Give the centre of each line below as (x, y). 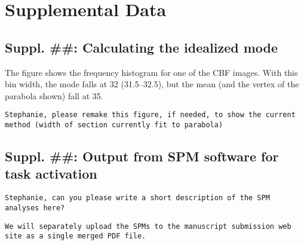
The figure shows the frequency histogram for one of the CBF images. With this (151, 72)
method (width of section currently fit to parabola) (114, 125)
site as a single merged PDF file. (76, 236)
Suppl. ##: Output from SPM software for (142, 156)
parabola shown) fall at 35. (54, 95)
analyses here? (35, 208)
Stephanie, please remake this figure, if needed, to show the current (150, 115)
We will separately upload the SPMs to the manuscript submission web (148, 226)
